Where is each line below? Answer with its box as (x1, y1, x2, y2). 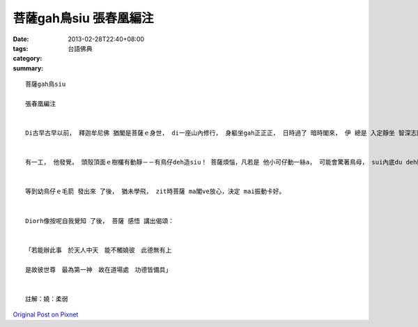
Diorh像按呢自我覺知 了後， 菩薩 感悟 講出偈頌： (25, 217, 174, 225)
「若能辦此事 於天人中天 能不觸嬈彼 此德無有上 (25, 246, 172, 254)
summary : (13, 63, 44, 73)
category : (13, 54, 42, 63)
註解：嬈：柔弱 (25, 295, 68, 303)
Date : (13, 35, 29, 43)
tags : (13, 44, 29, 52)
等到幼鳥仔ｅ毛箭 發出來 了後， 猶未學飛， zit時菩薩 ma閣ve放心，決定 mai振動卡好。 (25, 188, 286, 195)
